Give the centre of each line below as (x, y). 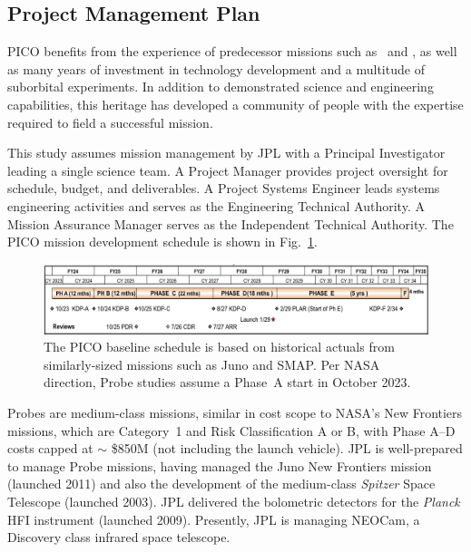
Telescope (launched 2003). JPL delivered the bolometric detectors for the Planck (234, 501)
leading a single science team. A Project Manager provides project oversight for (228, 170)
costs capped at (50, 448)
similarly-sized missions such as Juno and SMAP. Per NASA (212, 364)
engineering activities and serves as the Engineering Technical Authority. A (216, 205)
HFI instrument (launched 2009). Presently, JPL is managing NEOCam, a (214, 519)
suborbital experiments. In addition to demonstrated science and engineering (221, 87)
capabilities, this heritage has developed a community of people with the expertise (235, 104)
